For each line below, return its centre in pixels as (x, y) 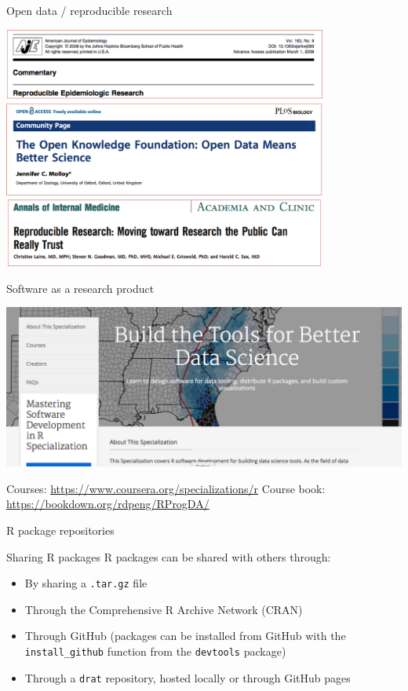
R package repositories (60, 530)
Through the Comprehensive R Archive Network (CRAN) (164, 609)
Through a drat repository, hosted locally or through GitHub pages (188, 677)
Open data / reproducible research (89, 10)
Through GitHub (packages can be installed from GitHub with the (185, 636)
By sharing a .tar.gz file (86, 583)
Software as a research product (80, 288)
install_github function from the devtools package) (155, 651)
